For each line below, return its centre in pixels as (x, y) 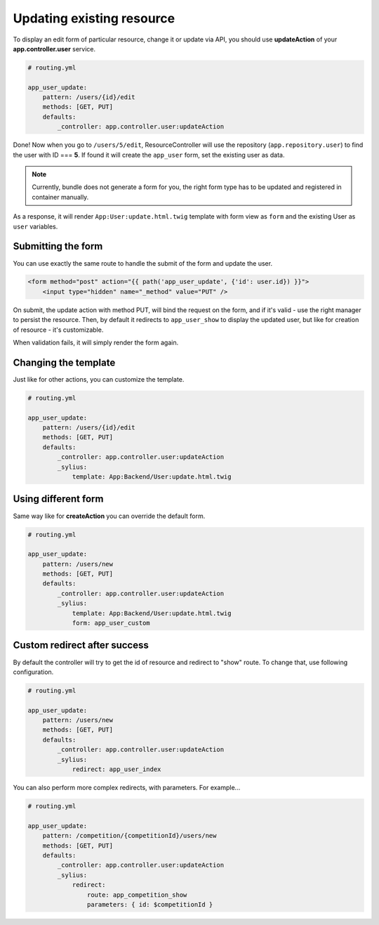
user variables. (35, 226)
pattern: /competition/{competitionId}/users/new (129, 836)
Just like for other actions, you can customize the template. (99, 379)
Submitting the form (58, 246)
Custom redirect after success (81, 646)
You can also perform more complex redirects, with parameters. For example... (127, 788)
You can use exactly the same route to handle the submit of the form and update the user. (143, 263)
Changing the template (64, 362)
